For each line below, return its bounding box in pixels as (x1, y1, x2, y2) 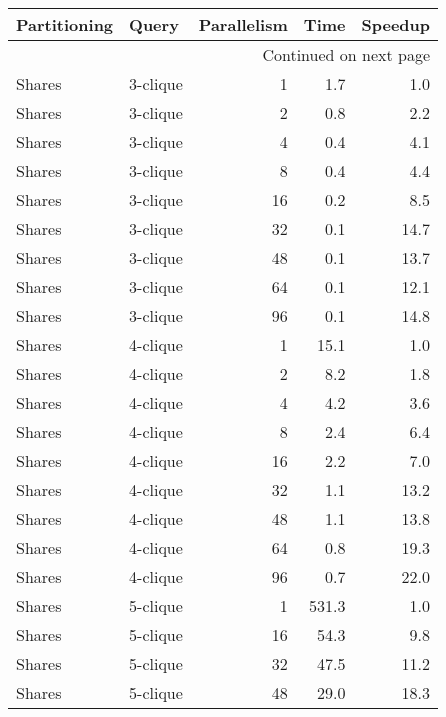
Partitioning (16, 13, 114, 36)
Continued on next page (262, 43, 430, 66)
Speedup (361, 13, 430, 36)
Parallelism (198, 13, 288, 36)
